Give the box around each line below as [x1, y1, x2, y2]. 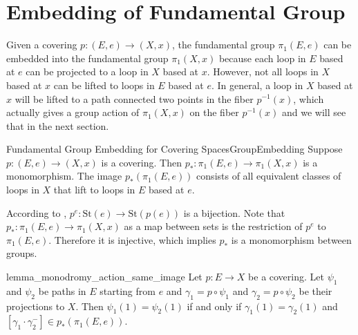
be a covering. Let [248, 269, 324, 284]
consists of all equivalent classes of [196, 169, 341, 183]
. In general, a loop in [211, 77, 303, 92]
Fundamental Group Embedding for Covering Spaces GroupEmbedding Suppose [6, 142, 343, 156]
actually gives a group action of [6, 105, 140, 119]
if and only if [187, 298, 242, 313]
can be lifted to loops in [53, 77, 155, 92]
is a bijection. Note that [183, 205, 285, 220]
